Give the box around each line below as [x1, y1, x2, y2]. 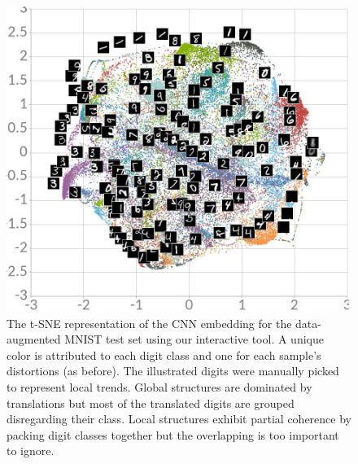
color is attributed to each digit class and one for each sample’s [7, 346, 321, 363]
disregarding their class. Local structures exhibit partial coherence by [7, 410, 351, 427]
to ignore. [7, 442, 55, 459]
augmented [7, 330, 61, 348]
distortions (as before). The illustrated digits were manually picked [7, 362, 339, 379]
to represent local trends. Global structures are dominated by [7, 379, 312, 396]
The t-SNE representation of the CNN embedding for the [7, 314, 292, 331]
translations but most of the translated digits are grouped [7, 394, 295, 411]
